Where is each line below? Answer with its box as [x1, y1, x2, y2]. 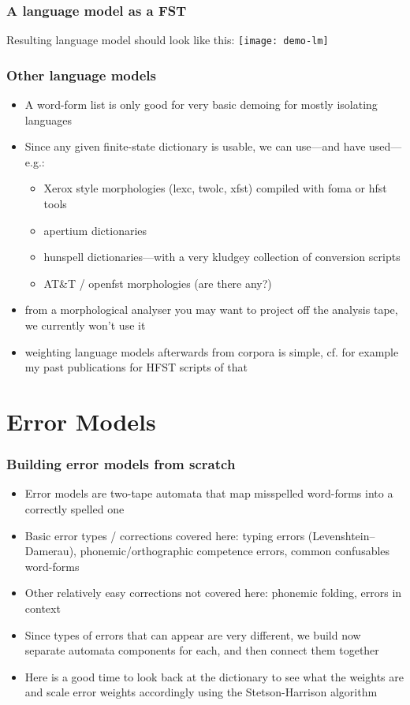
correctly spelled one [24, 501, 125, 517]
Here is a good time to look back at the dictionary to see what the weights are [24, 668, 404, 684]
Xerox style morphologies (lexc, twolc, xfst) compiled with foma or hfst [43, 180, 387, 196]
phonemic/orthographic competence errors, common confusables [80, 543, 390, 559]
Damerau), [24, 543, 76, 559]
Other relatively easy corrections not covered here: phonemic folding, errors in [24, 584, 402, 601]
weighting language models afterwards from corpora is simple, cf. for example [24, 343, 399, 360]
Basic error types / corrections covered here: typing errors [24, 527, 305, 543]
